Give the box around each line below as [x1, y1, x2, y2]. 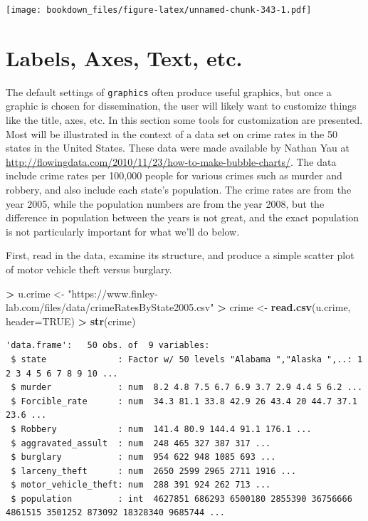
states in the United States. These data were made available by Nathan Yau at [6, 140, 349, 155]
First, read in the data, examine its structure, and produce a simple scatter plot [6, 248, 354, 263]
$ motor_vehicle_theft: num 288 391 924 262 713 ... [11, 480, 271, 490]
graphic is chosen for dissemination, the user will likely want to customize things [6, 98, 357, 113]
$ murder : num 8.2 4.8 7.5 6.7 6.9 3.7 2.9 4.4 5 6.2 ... [11, 382, 363, 393]
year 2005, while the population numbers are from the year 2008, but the [6, 196, 325, 211]
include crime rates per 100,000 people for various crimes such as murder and [6, 168, 342, 183]
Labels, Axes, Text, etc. [6, 43, 243, 72]
